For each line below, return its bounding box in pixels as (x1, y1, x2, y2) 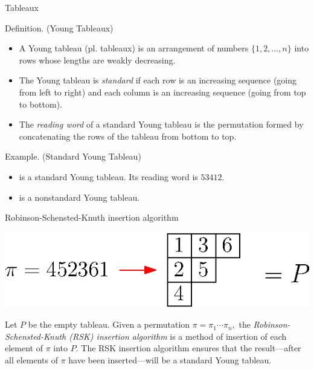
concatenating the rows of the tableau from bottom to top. (19, 129, 237, 142)
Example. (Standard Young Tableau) (5, 150, 141, 163)
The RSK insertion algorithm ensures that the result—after (81, 342, 301, 354)
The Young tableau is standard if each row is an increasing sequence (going (19, 74, 297, 86)
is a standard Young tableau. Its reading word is (19, 170, 198, 183)
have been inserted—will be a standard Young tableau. (68, 353, 272, 366)
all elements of (5, 353, 58, 366)
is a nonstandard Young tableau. (19, 190, 140, 203)
